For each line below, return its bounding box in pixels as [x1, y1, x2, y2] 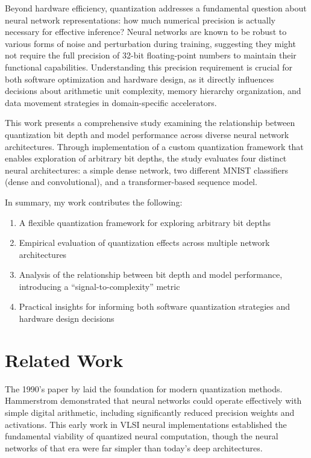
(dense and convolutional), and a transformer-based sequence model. [5, 175, 257, 188]
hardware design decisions [19, 312, 115, 325]
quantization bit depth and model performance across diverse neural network [5, 128, 289, 140]
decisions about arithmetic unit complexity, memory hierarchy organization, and [5, 84, 301, 97]
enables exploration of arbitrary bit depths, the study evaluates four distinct [5, 152, 287, 165]
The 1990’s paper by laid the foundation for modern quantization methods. [5, 382, 283, 395]
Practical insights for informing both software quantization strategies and [19, 300, 290, 313]
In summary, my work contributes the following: [5, 195, 183, 208]
